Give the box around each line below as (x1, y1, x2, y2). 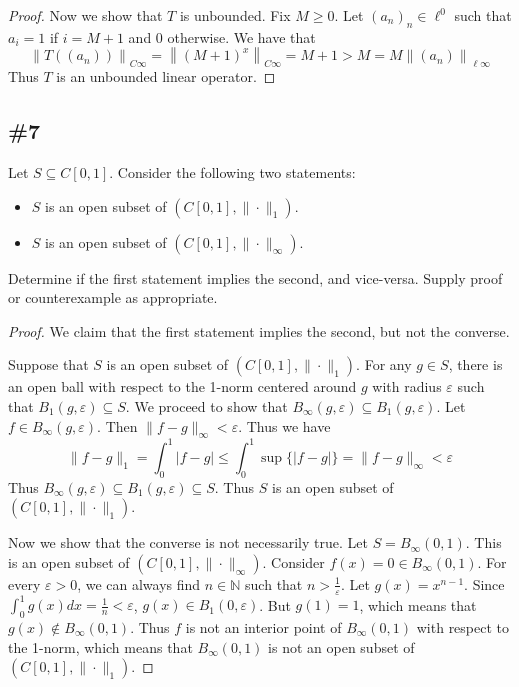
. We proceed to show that (125, 395, 288, 416)
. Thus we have (238, 415, 331, 436)
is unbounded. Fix (179, 5, 291, 25)
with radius (372, 376, 442, 397)
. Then (97, 415, 138, 436)
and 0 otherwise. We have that (128, 26, 316, 47)
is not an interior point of (185, 616, 342, 637)
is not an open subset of (268, 636, 415, 657)
